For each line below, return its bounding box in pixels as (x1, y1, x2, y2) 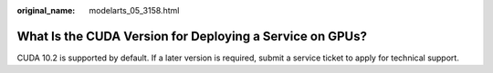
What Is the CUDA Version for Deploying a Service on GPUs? (16, 28, 367, 44)
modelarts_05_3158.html (89, 5, 180, 15)
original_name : (16, 5, 76, 15)
